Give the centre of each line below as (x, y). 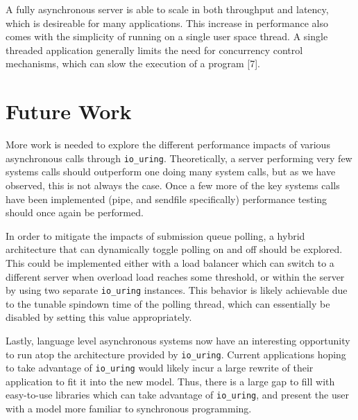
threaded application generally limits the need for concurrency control (154, 50)
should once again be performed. (75, 212)
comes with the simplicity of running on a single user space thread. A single (167, 36)
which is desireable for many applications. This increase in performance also (167, 23)
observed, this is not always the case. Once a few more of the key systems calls (173, 185)
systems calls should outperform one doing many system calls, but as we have (171, 172)
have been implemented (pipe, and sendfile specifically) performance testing (167, 199)
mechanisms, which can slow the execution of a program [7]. (133, 63)
